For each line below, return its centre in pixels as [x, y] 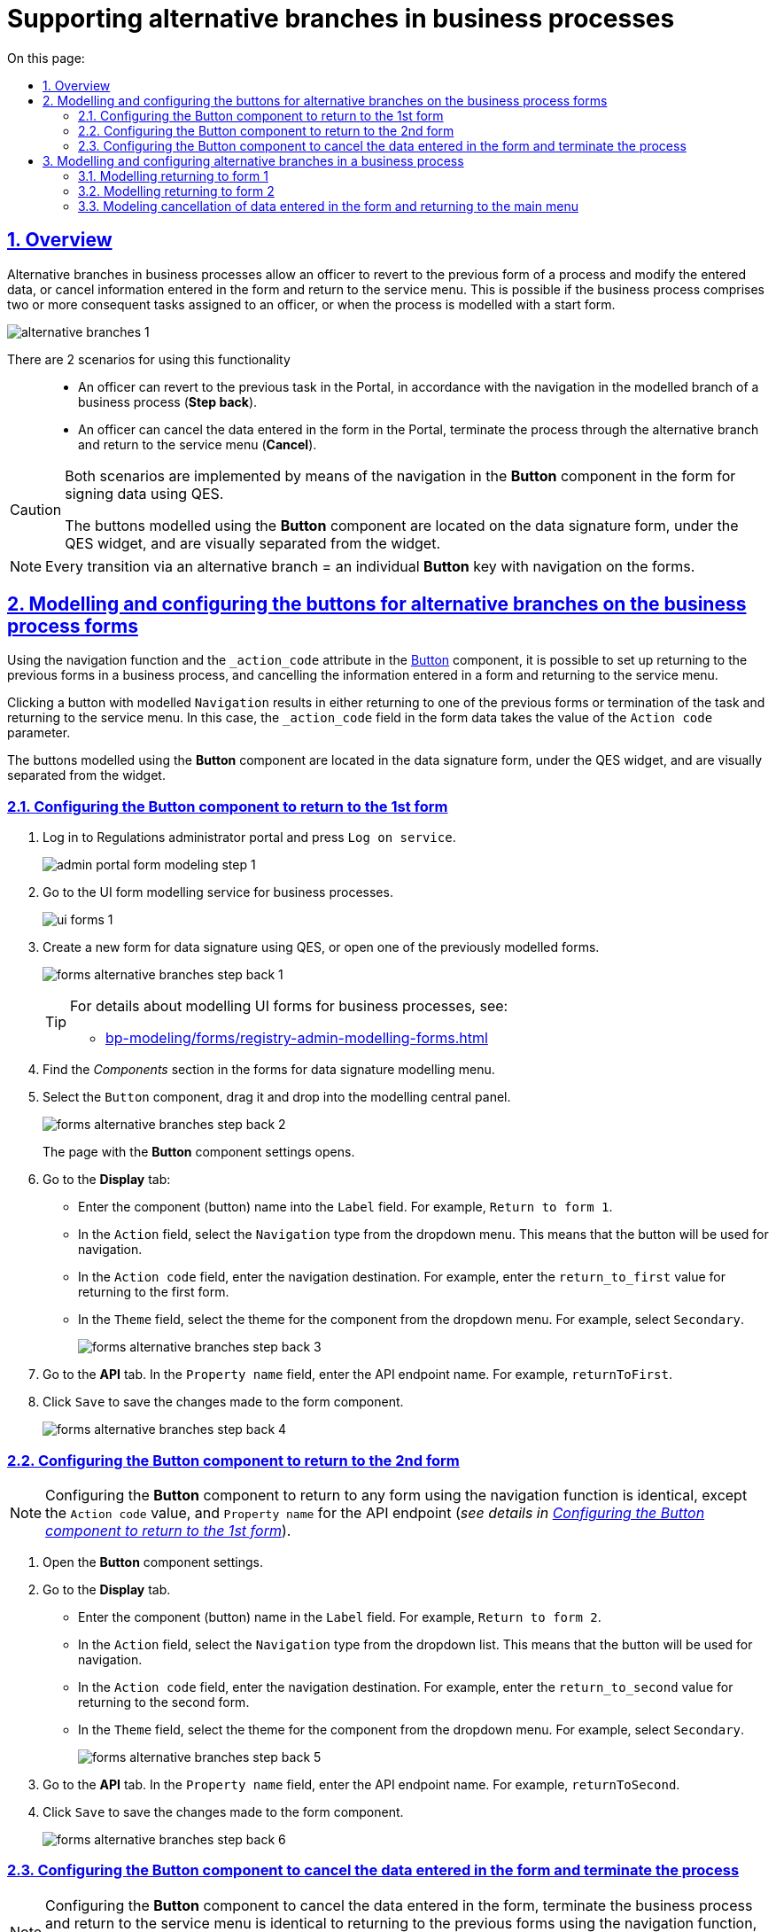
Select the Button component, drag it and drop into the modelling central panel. [277, 1097]
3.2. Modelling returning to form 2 [176, 191]
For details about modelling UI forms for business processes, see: [289, 1006]
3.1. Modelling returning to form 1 [173, 175]
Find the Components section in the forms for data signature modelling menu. [269, 1070]
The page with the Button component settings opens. [199, 1152]
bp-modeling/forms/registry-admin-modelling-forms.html [297, 1038]
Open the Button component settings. [153, 1562]
